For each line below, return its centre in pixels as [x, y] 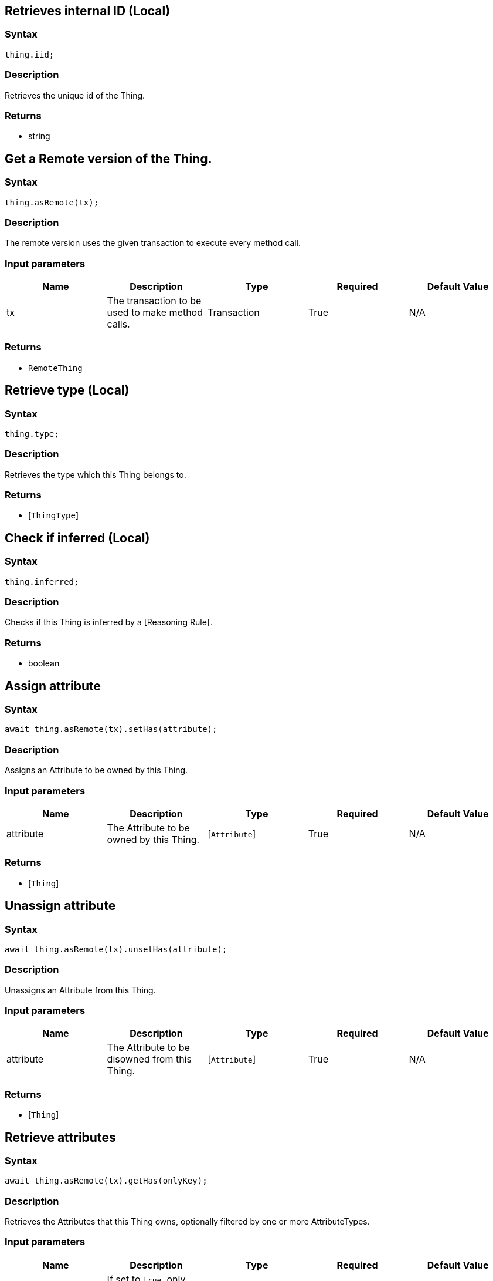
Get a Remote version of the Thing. [108, 159]
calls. [118, 324]
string [39, 136]
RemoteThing [55, 368]
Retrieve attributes [60, 1137]
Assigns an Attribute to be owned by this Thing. [96, 770]
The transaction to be [154, 301]
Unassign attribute [60, 906]
